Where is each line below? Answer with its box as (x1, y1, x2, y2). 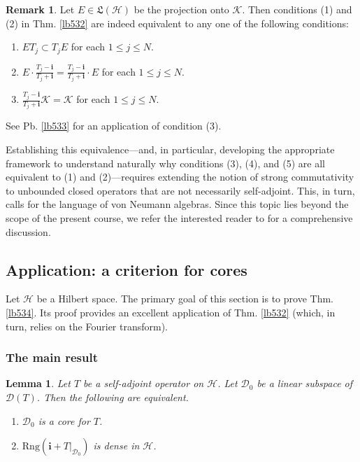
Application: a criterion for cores (6, 258, 247, 280)
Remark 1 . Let (6, 2, 75, 16)
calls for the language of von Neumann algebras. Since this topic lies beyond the (6, 197, 349, 211)
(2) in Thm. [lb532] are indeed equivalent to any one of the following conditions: (6, 15, 349, 30)
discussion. (6, 224, 51, 239)
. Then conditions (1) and (242, 2, 352, 16)
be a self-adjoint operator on (83, 376, 204, 391)
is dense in (93, 438, 140, 453)
